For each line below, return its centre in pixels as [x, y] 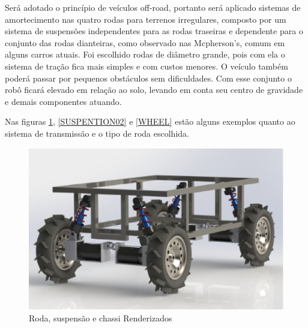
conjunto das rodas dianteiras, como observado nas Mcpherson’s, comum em [145, 42]
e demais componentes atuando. [63, 101]
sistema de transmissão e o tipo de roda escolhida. [97, 133]
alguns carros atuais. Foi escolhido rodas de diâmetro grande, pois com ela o [145, 54]
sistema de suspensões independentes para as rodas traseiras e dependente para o [154, 31]
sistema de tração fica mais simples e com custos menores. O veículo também [146, 66]
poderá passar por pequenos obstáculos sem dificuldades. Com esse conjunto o [148, 78]
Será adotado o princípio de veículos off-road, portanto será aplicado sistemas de [153, 7]
